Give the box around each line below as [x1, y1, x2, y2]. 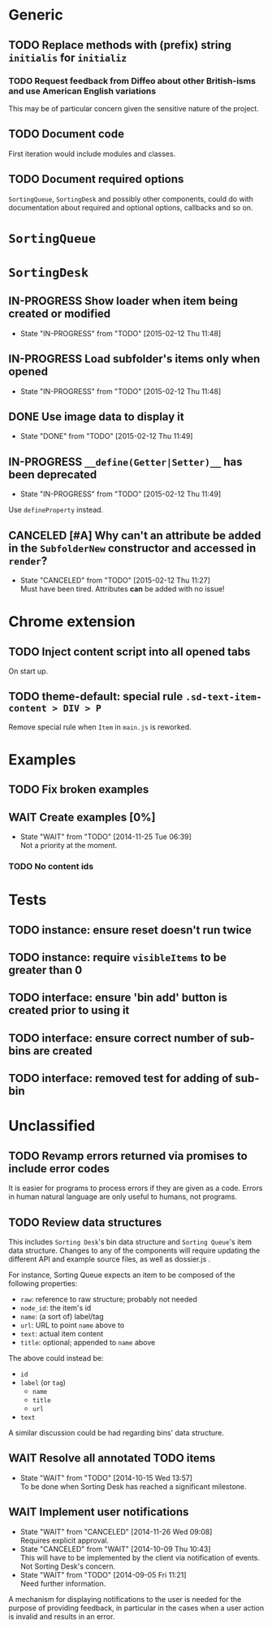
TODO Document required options [8, 172, 184, 186]
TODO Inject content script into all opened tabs [8, 644, 251, 659]
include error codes [8, 1162, 110, 1176]
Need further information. [19, 1578, 106, 1588]
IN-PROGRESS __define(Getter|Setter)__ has [8, 455, 243, 469]
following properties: [8, 1279, 78, 1288]
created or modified [8, 307, 111, 321]
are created [32, 1044, 93, 1058]
